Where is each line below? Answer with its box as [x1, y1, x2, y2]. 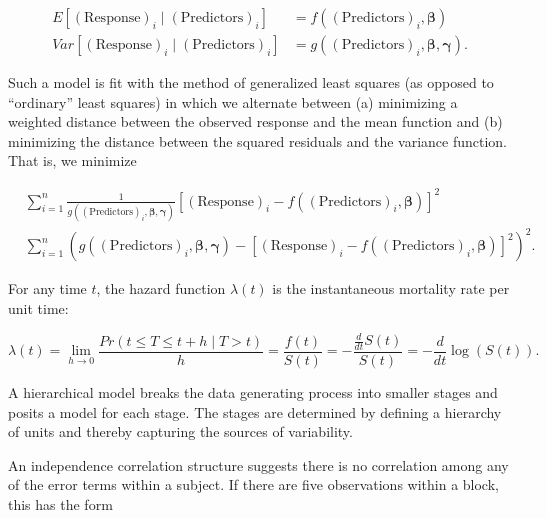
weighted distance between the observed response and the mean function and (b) [8, 111, 503, 132]
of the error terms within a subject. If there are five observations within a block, [8, 474, 499, 495]
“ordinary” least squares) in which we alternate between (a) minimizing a [8, 91, 458, 112]
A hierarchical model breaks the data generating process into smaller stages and [8, 381, 498, 402]
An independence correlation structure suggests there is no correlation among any [8, 454, 509, 475]
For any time [8, 278, 87, 299]
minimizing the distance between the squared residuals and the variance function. [8, 130, 507, 151]
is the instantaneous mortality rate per [272, 278, 510, 299]
